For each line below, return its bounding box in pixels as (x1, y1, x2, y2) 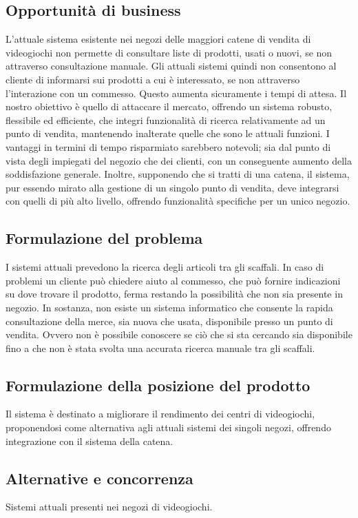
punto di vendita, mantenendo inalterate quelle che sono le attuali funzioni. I (6, 126, 330, 141)
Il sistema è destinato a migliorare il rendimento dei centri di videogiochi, (6, 406, 315, 421)
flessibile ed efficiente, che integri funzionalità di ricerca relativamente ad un (6, 112, 326, 127)
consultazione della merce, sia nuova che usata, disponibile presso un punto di (6, 313, 333, 328)
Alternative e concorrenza (6, 467, 193, 488)
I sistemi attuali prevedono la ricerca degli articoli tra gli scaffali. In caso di (6, 260, 324, 274)
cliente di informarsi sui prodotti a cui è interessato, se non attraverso (6, 72, 300, 86)
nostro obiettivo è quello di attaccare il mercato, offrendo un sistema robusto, (6, 99, 333, 114)
